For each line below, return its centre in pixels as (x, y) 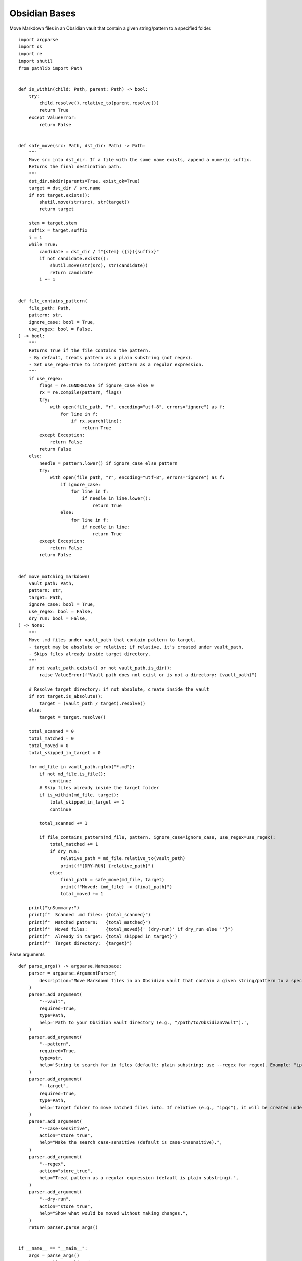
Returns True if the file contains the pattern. (90, 350)
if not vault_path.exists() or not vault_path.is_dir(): (100, 668)
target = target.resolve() (73, 717)
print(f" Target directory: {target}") (81, 943)
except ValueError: (53, 118)
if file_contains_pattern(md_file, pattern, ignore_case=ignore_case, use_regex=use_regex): (158, 838)
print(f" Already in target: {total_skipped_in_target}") (103, 936)
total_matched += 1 (74, 844)
